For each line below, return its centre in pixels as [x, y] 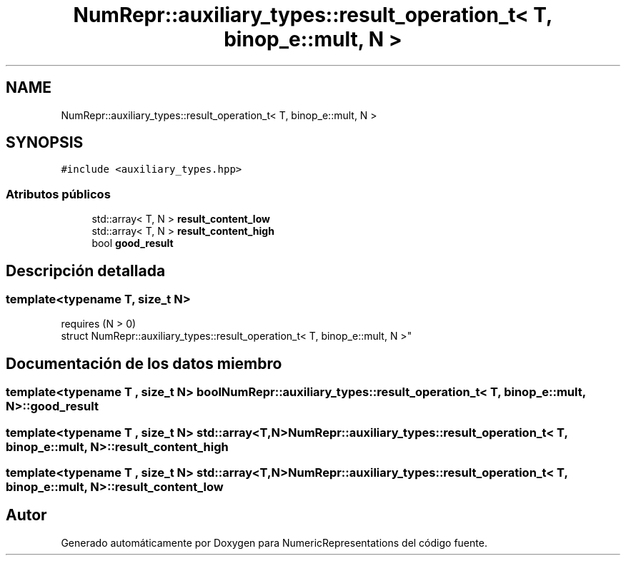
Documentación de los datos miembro [144, 363]
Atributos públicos [58, 194]
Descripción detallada [86, 271]
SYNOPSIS [45, 143]
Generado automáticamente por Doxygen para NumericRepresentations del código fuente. [274, 542]
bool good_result [133, 243]
